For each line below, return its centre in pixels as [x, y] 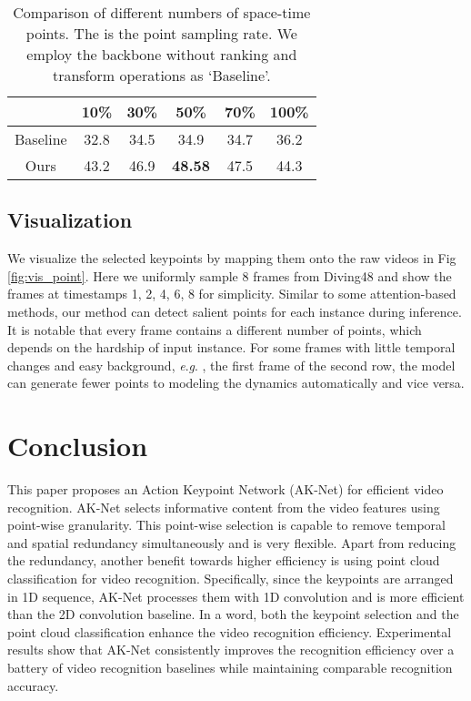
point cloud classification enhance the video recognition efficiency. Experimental [230, 631]
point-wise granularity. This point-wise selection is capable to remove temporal [226, 525]
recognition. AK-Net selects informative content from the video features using [224, 507]
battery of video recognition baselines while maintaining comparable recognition [230, 668]
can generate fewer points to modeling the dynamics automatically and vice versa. [236, 383]
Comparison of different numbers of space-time [162, 12]
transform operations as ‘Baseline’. [161, 75]
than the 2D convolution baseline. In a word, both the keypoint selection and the [233, 614]
